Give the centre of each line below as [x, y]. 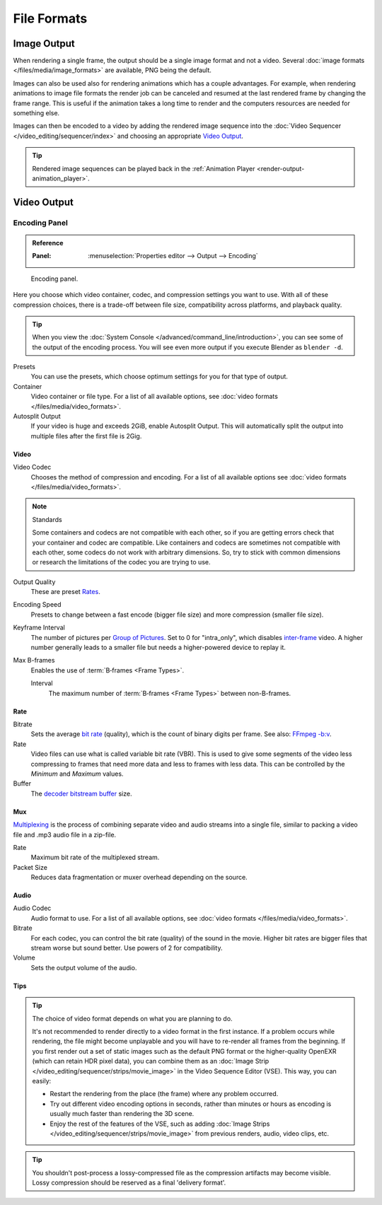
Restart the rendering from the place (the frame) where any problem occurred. [164, 1094]
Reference [48, 243]
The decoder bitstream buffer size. [81, 793]
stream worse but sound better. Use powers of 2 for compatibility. [127, 948]
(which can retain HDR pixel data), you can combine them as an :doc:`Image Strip [151, 1061]
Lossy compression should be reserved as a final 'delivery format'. [129, 1183]
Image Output [44, 43]
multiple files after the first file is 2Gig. [86, 436]
